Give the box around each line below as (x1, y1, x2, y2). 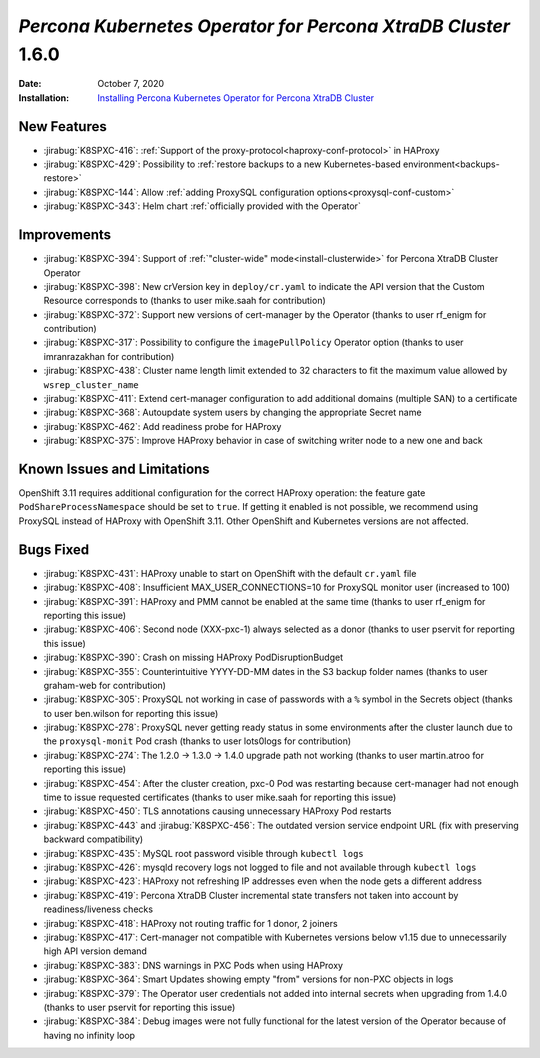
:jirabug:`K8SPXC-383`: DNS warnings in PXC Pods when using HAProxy (43, 959, 344, 971)
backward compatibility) (43, 833, 144, 845)
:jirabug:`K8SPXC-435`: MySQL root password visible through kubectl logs (43, 847, 364, 859)
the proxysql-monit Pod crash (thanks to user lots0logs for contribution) (43, 735, 352, 747)
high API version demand (43, 945, 147, 957)
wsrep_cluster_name (43, 379, 139, 390)
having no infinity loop (43, 1029, 135, 1041)
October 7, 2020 (97, 78, 165, 90)
